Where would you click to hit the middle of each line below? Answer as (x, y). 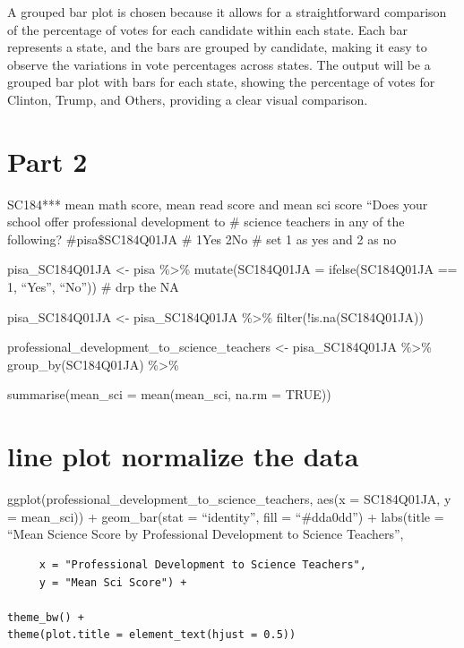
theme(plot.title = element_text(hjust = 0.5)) (152, 635)
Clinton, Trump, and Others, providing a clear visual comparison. (188, 99)
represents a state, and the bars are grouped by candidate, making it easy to (217, 47)
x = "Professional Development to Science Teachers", (202, 564)
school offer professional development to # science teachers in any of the (206, 222)
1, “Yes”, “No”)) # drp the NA (93, 287)
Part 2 (47, 161)
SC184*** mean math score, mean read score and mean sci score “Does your (218, 204)
